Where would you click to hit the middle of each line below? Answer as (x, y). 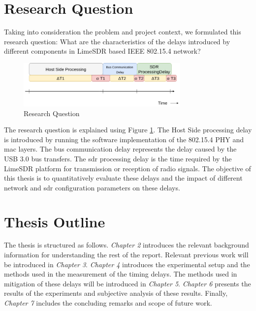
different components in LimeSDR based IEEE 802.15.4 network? (102, 51)
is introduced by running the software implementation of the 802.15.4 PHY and (124, 139)
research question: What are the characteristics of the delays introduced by (117, 41)
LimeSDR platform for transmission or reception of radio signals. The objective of (128, 168)
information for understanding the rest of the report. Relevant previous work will (126, 255)
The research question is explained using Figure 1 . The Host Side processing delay (128, 130)
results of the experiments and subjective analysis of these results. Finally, (116, 293)
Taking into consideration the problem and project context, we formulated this (123, 32)
